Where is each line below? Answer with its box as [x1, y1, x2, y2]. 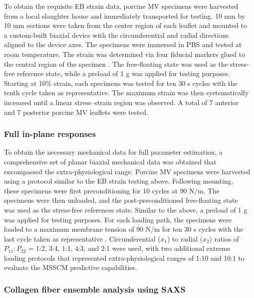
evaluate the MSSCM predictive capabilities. [4, 262, 137, 272]
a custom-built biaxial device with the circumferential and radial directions [4, 29, 229, 40]
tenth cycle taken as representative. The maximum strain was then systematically [4, 87, 249, 98]
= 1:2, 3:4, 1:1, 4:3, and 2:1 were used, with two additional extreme [28, 243, 231, 253]
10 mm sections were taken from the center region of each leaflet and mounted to [4, 20, 247, 30]
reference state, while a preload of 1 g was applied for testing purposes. [17, 68, 230, 79]
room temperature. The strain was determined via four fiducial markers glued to [4, 49, 245, 59]
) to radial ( [167, 233, 203, 244]
